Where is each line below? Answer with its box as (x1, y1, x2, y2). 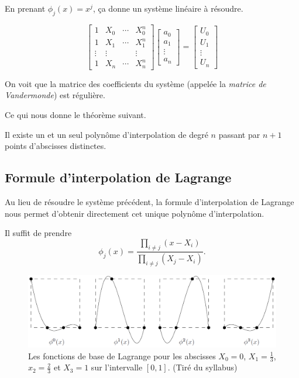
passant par (218, 128, 260, 140)
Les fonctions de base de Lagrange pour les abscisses (28, 349, 216, 362)
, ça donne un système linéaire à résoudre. (92, 2, 243, 14)
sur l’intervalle (91, 361, 143, 373)
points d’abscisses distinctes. (5, 140, 106, 152)
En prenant (5, 2, 46, 14)
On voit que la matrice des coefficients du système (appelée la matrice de (5, 77, 266, 89)
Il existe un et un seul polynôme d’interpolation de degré (5, 128, 208, 140)
